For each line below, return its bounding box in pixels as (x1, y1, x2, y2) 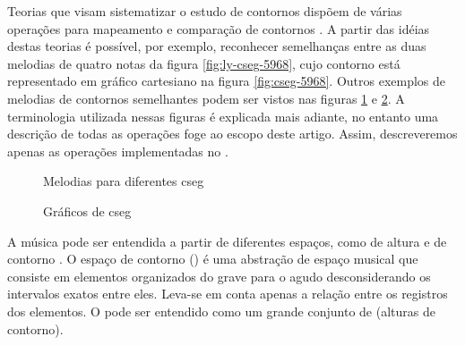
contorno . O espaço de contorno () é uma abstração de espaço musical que (7, 249, 418, 268)
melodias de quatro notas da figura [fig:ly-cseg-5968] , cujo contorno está (7, 54, 400, 72)
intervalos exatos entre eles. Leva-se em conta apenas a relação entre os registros (7, 284, 448, 303)
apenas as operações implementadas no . (7, 141, 228, 160)
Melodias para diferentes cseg (43, 172, 204, 190)
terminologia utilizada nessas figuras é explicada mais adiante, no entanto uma (7, 106, 439, 125)
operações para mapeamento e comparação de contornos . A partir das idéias (7, 19, 430, 38)
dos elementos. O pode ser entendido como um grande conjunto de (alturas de (7, 301, 435, 320)
